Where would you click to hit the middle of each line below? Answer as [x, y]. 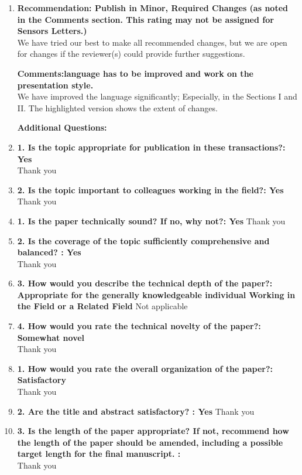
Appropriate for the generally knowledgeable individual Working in [156, 294]
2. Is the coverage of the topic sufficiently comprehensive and [143, 240]
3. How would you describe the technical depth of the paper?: [145, 283]
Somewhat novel [51, 337]
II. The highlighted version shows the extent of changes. [117, 107]
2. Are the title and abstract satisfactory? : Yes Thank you [136, 411]
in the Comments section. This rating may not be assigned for [145, 19]
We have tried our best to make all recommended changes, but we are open [152, 42]
